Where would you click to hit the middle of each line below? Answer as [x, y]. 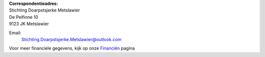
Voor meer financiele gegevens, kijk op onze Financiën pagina [72, 48]
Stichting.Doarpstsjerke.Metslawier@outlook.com [71, 39]
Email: [15, 33]
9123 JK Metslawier [29, 24]
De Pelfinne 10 [24, 17]
